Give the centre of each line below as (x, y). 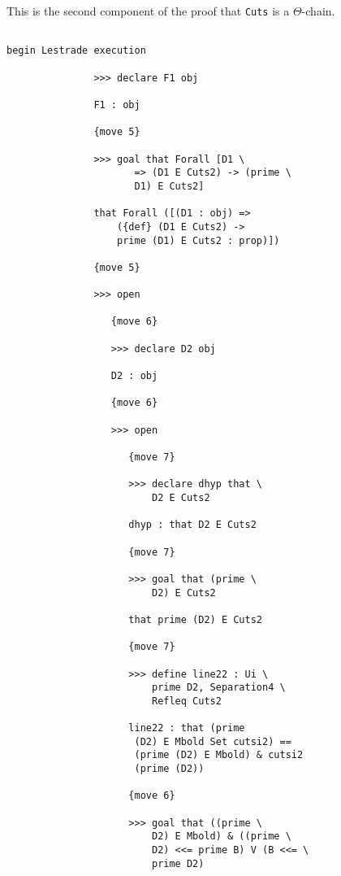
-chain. (318, 11)
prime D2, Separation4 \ (218, 688)
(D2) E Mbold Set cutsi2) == (213, 741)
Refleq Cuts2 (186, 701)
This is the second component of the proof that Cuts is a (148, 11)
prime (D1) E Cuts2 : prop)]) (199, 240)
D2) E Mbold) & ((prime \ (221, 837)
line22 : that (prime (187, 728)
